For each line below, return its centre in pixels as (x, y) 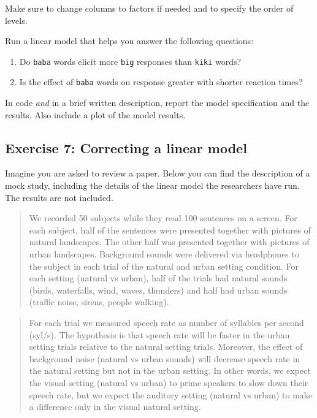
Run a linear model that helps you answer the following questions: (129, 41)
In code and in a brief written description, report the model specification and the (157, 103)
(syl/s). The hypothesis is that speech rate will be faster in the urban (159, 334)
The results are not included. (59, 197)
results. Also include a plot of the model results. (95, 114)
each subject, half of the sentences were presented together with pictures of (170, 230)
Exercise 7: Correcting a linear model (126, 147)
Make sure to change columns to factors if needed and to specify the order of (149, 8)
